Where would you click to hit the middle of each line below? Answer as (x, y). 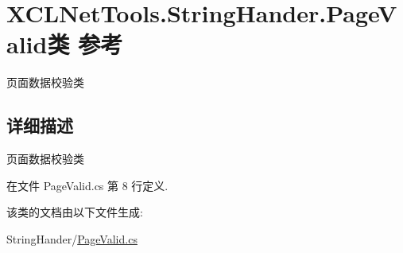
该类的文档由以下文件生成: (75, 212)
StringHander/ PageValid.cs (72, 238)
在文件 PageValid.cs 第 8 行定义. (87, 185)
